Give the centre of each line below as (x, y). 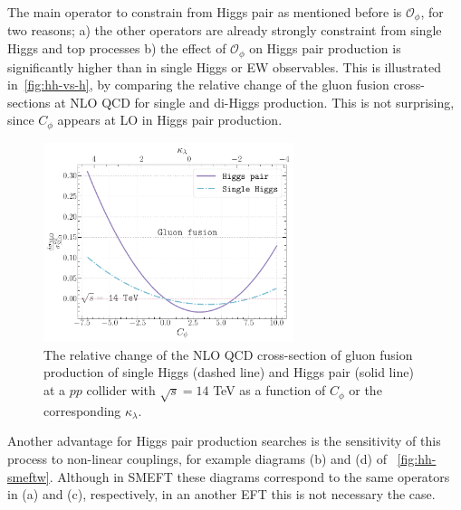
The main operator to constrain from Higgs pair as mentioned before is (205, 12)
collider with (121, 390)
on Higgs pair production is (325, 48)
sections (29, 102)
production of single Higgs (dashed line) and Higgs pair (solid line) (229, 372)
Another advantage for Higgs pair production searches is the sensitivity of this (224, 441)
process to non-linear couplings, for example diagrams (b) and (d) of (197, 458)
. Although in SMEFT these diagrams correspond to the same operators (250, 476)
